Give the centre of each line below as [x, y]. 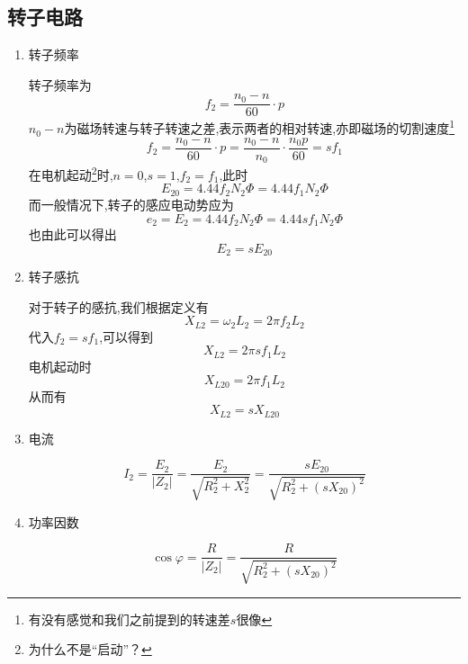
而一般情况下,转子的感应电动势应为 [131, 204]
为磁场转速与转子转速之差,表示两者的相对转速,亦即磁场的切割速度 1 [260, 127]
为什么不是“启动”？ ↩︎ [90, 649]
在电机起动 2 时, [71, 173]
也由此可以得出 [72, 233]
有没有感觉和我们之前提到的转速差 [129, 619]
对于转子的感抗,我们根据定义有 [118, 306]
